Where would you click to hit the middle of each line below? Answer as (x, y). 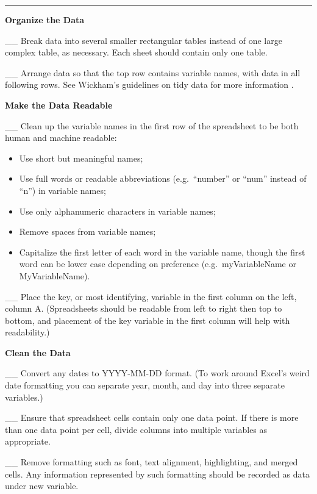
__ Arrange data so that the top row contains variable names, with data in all (153, 72)
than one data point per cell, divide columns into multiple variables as (136, 429)
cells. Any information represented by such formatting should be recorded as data (157, 474)
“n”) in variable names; (62, 190)
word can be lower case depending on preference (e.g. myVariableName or (158, 264)
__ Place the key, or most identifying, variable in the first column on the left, (151, 296)
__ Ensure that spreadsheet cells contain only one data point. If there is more (152, 417)
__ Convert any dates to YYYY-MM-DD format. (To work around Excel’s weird (157, 373)
